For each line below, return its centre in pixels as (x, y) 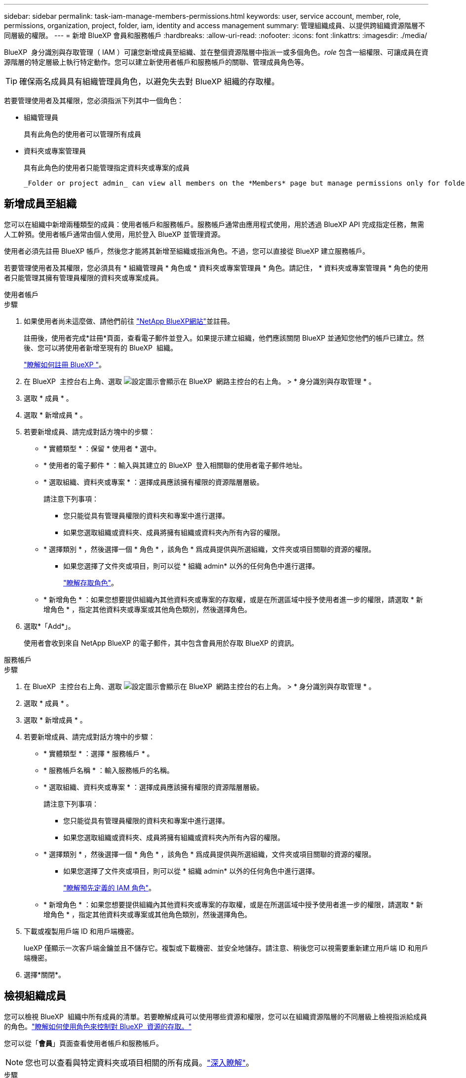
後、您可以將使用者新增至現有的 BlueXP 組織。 (100, 347)
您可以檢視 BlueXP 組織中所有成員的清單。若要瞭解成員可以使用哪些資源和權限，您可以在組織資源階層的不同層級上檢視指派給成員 (215, 1016)
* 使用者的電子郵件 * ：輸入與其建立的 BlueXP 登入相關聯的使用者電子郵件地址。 (175, 465)
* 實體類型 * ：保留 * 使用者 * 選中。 (102, 448)
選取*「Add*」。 (49, 626)
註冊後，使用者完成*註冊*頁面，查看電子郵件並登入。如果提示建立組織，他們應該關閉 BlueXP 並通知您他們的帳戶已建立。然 (224, 338)
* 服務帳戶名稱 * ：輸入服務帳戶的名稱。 (109, 770)
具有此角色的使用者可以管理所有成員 (82, 134)
